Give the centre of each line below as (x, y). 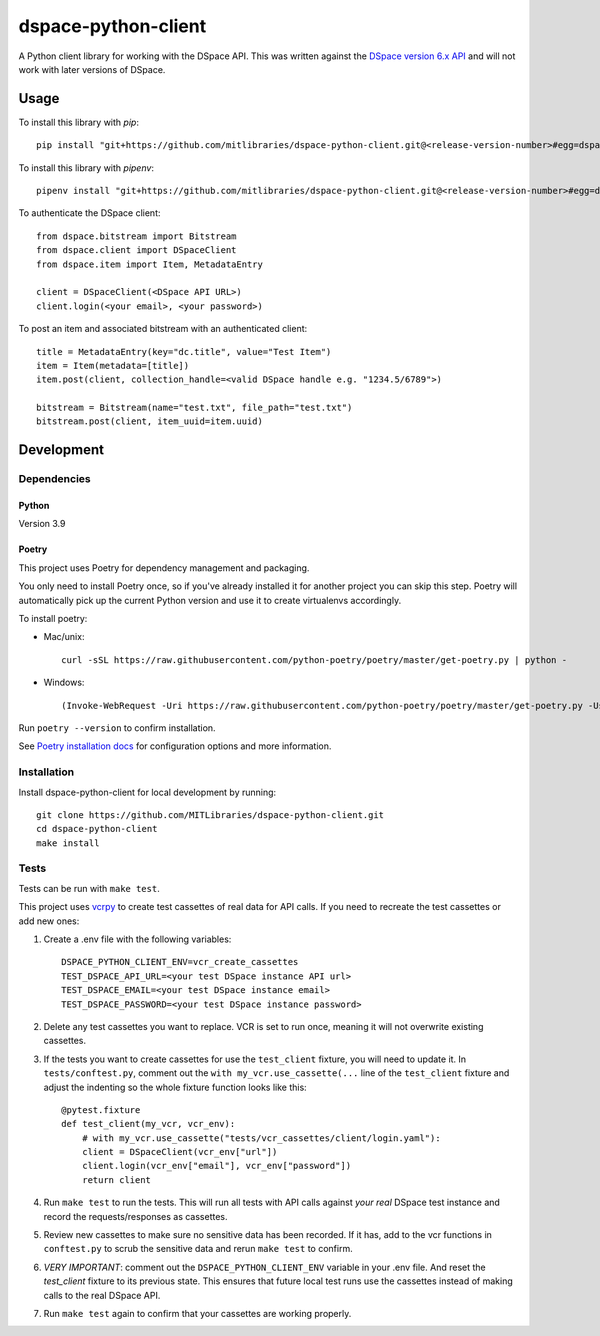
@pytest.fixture (101, 1109)
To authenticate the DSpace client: (89, 213)
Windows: (64, 682)
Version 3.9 (42, 524)
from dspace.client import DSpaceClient (136, 250)
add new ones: (49, 921)
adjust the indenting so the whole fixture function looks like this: (175, 1087)
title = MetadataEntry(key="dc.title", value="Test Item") (184, 351)
